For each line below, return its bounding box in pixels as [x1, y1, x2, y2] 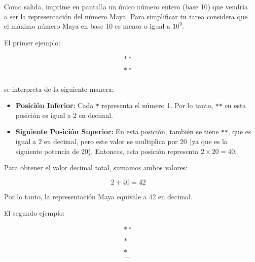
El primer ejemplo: [4, 37, 61, 47]
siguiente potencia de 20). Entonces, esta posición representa [15, 146, 199, 156]
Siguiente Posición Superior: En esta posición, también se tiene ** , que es [15, 126, 251, 137]
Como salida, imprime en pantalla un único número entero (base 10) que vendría [4, 1, 248, 11]
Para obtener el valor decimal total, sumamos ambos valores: [4, 162, 188, 173]
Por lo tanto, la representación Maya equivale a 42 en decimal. [4, 191, 192, 201]
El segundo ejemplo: [4, 208, 65, 218]
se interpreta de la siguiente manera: [4, 83, 114, 94]
